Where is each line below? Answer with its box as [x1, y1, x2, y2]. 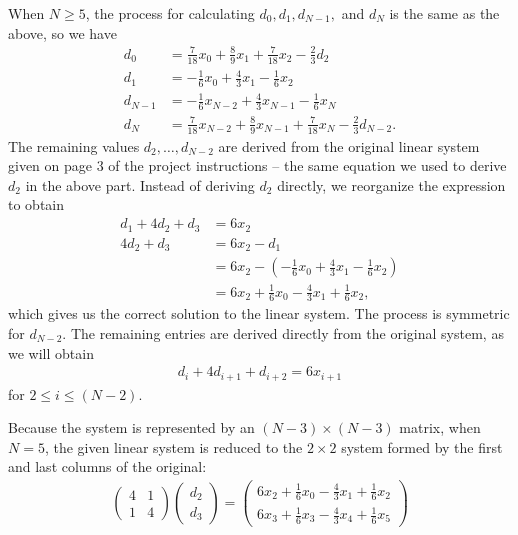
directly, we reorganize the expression [277, 174, 506, 195]
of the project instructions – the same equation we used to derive [108, 155, 507, 176]
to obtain [8, 194, 65, 215]
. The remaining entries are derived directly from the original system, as [62, 323, 504, 344]
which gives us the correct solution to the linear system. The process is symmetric [8, 303, 510, 324]
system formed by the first [341, 436, 503, 457]
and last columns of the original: [8, 456, 207, 477]
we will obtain [8, 342, 94, 363]
